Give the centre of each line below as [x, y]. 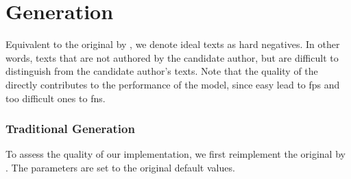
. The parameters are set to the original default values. [120, 167]
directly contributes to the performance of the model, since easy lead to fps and [173, 84]
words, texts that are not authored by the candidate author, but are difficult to [172, 57]
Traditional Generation [70, 129]
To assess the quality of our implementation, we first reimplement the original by [175, 154]
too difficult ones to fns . [56, 98]
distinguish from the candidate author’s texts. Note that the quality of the [162, 71]
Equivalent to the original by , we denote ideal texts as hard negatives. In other [173, 44]
